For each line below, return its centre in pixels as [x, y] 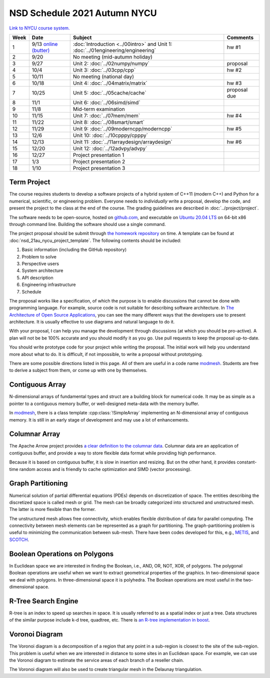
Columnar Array [35, 434]
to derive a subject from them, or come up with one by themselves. [78, 370]
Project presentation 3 [99, 168]
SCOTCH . [19, 539]
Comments [240, 37]
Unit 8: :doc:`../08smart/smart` [109, 122]
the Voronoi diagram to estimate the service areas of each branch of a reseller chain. [97, 660]
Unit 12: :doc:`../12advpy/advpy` [110, 148]
